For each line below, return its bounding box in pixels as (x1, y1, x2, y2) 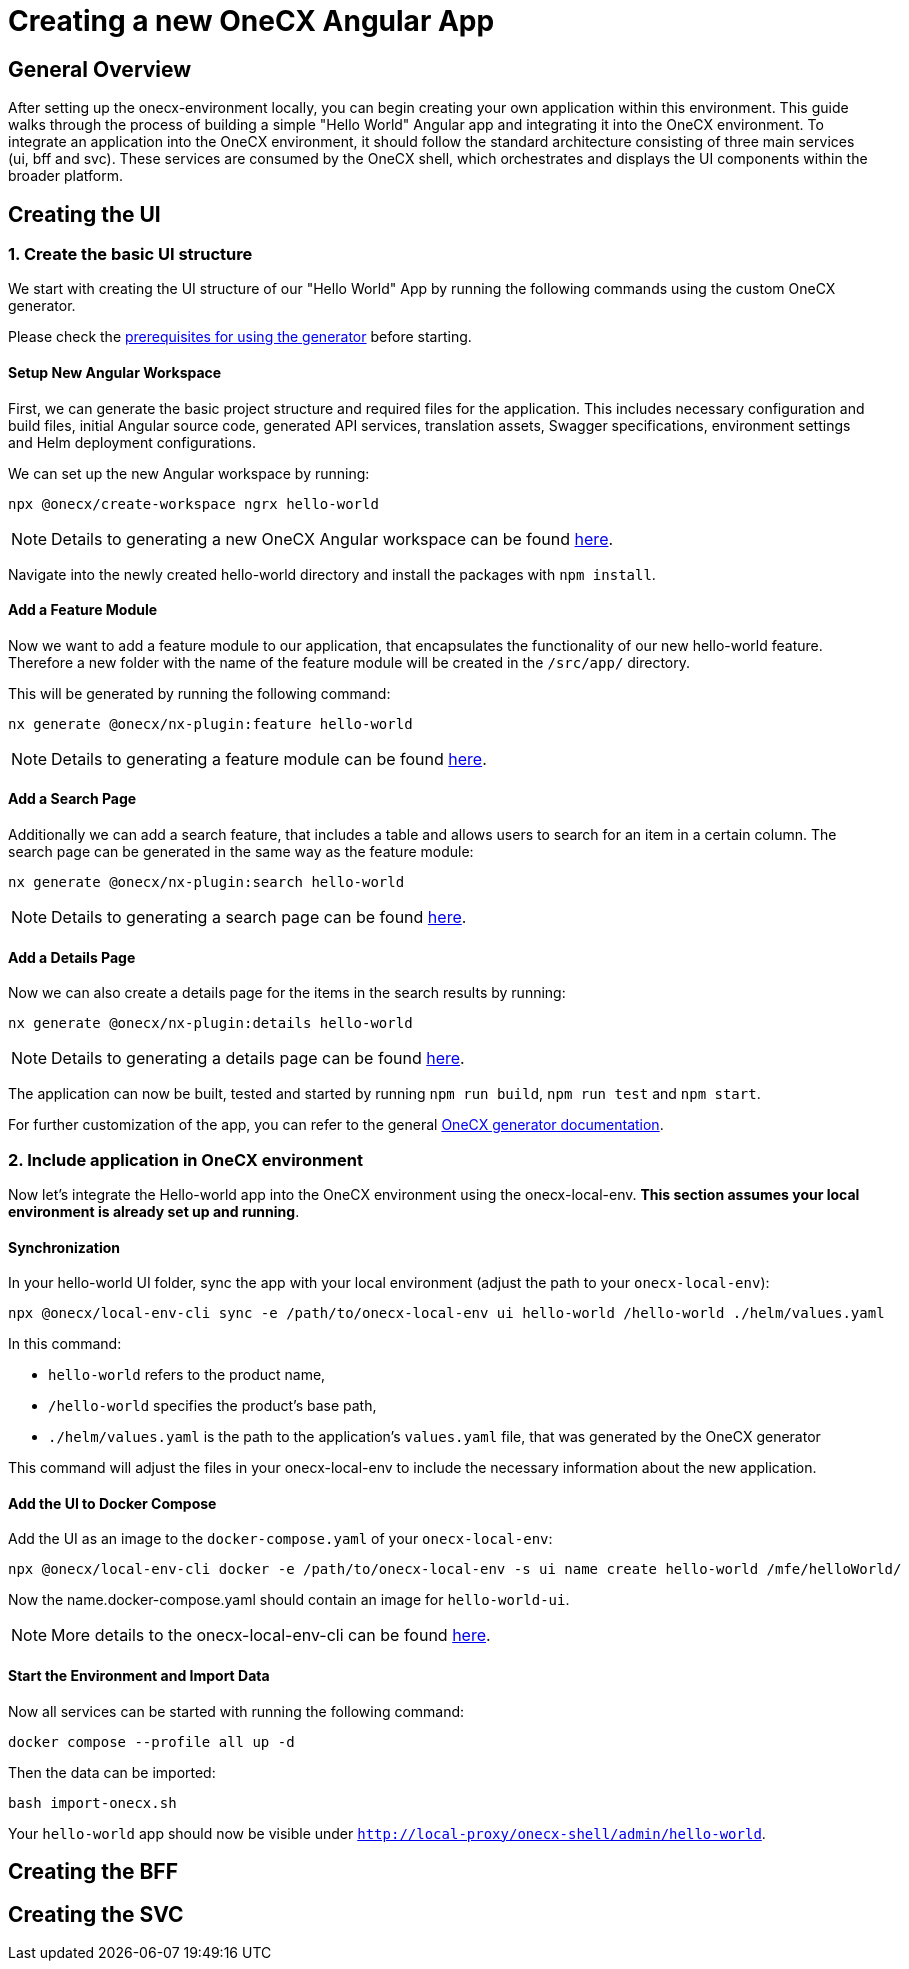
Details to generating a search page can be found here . (51, 907, 467, 928)
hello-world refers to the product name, (48, 1366, 326, 1384)
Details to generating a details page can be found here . (51, 1048, 465, 1069)
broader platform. (8, 167, 123, 185)
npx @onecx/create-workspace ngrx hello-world (8, 495, 379, 512)
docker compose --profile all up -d (8, 1733, 295, 1750)
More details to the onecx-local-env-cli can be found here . (51, 1625, 491, 1646)
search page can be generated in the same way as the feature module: (8, 843, 474, 861)
